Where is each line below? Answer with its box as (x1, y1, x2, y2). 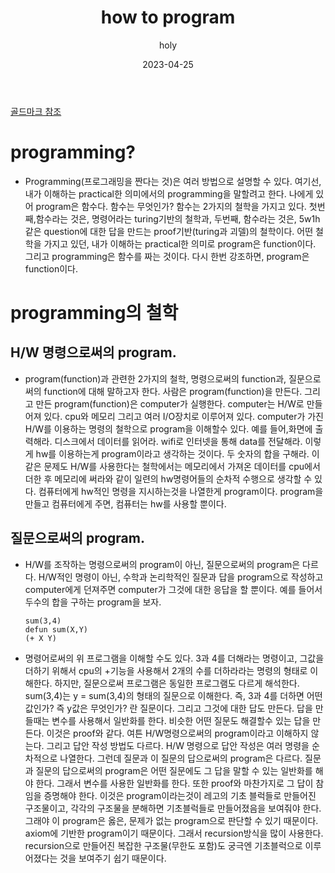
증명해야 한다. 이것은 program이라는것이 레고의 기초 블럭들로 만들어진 (43, 789, 317, 801)
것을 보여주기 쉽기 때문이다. (59, 852, 167, 864)
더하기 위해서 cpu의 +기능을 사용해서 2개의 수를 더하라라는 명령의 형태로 (24, 664, 308, 676)
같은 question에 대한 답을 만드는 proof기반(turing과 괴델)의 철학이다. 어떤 (24, 225, 314, 237)
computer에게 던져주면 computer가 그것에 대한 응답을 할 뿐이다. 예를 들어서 (24, 583, 323, 595)
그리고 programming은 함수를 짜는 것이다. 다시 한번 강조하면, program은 (24, 250, 310, 262)
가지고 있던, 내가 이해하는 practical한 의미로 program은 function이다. (43, 237, 317, 250)
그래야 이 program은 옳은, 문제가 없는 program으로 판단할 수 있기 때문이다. (24, 814, 319, 826)
